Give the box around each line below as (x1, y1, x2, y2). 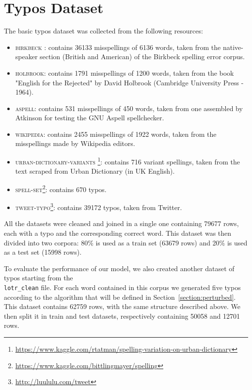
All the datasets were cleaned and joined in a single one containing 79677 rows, (4, 218, 239, 228)
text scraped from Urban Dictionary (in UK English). (15, 166, 175, 176)
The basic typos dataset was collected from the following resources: (4, 26, 203, 36)
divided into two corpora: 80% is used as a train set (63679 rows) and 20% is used (4, 237, 248, 247)
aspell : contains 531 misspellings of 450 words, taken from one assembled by (15, 103, 243, 113)
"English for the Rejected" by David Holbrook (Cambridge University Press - (15, 77, 244, 87)
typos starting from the (4, 273, 73, 283)
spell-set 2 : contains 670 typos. (15, 182, 107, 194)
